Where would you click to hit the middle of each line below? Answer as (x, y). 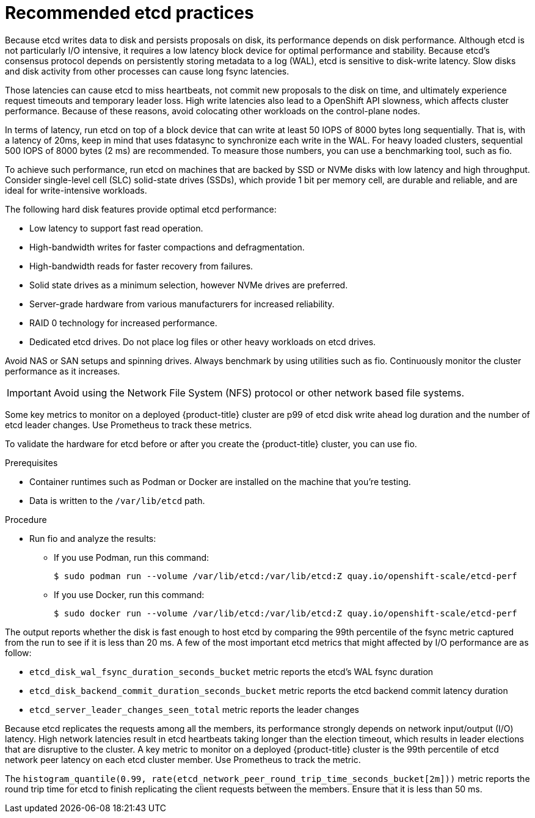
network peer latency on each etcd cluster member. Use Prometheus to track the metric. (183, 759)
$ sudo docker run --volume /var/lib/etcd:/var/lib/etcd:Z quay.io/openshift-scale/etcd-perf (286, 613)
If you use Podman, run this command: (132, 557)
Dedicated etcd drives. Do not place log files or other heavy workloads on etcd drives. (203, 341)
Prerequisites (31, 462)
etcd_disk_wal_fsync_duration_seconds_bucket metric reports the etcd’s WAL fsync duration (231, 671)
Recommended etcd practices (129, 13)
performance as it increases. (63, 371)
